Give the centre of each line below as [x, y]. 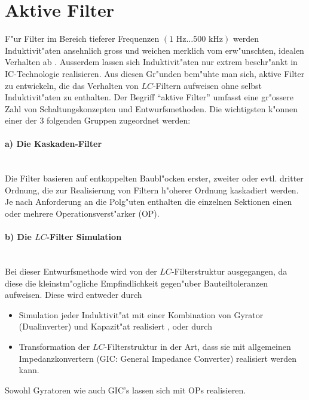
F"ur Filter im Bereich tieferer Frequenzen [82, 39]
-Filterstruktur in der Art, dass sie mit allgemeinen [198, 346]
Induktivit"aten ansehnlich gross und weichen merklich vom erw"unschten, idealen [154, 50]
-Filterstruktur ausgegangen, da [229, 271]
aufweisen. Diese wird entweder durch [74, 295]
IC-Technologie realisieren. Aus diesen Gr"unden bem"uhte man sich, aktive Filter [155, 73]
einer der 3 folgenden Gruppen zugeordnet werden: [98, 120]
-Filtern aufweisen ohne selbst [207, 85]
